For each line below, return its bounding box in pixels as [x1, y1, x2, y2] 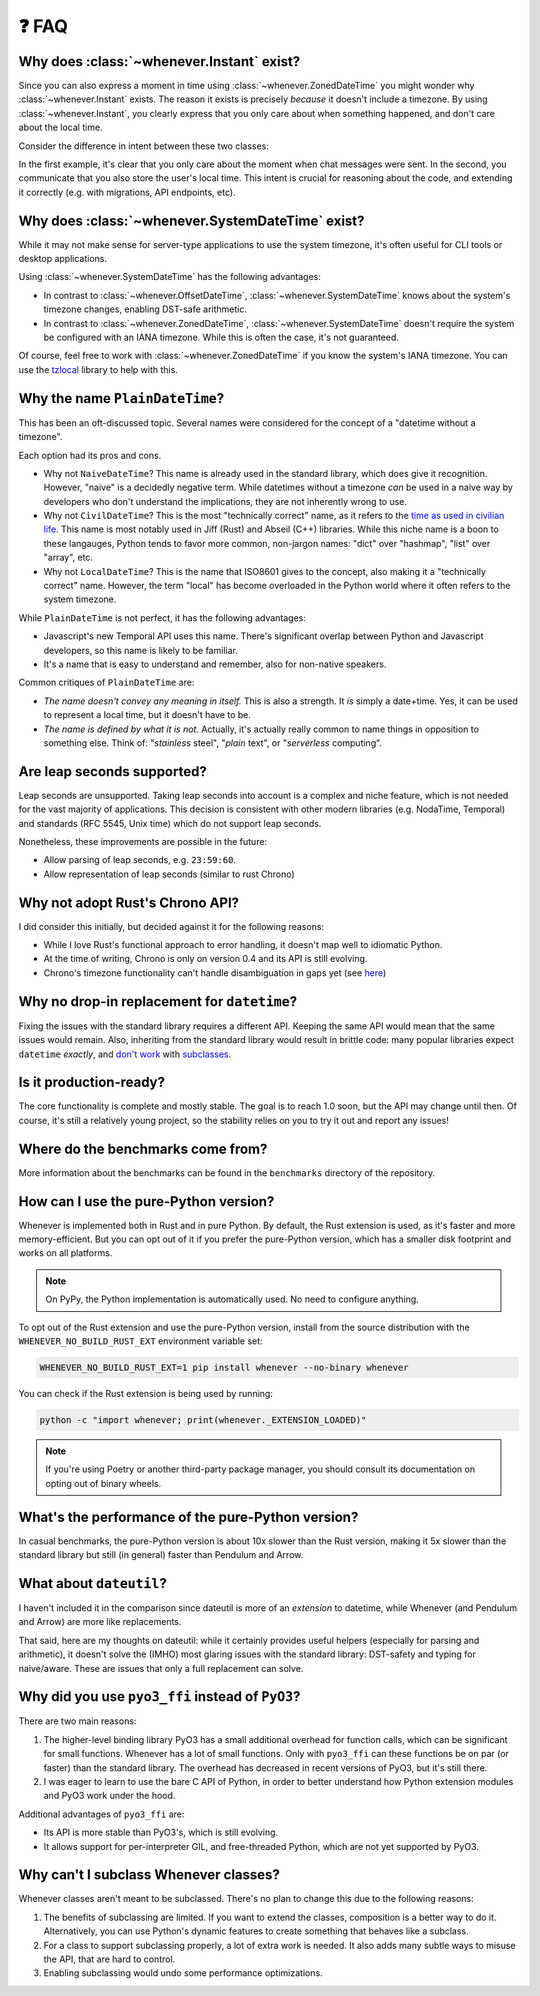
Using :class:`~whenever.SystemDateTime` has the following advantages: [18, 271, 322, 283]
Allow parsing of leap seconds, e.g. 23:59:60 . [43, 854, 237, 866]
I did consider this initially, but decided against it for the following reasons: [18, 920, 325, 932]
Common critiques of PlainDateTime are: [18, 676, 195, 689]
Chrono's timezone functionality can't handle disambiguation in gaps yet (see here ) [43, 966, 387, 979]
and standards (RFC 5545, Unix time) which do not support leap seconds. [18, 817, 322, 829]
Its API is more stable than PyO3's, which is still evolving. [43, 1826, 279, 1839]
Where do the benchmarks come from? [18, 1140, 268, 1157]
